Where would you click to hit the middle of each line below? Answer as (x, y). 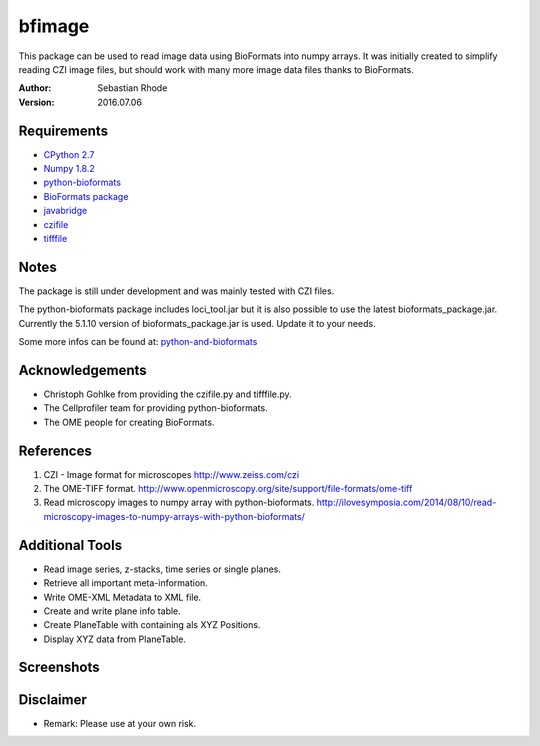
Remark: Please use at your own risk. (120, 723)
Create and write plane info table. (112, 611)
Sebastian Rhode (132, 88)
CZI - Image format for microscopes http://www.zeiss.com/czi (171, 474)
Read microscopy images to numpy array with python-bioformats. (179, 502)
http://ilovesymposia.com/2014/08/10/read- (406, 502)
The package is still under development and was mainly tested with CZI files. (176, 291)
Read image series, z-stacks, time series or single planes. (162, 569)
